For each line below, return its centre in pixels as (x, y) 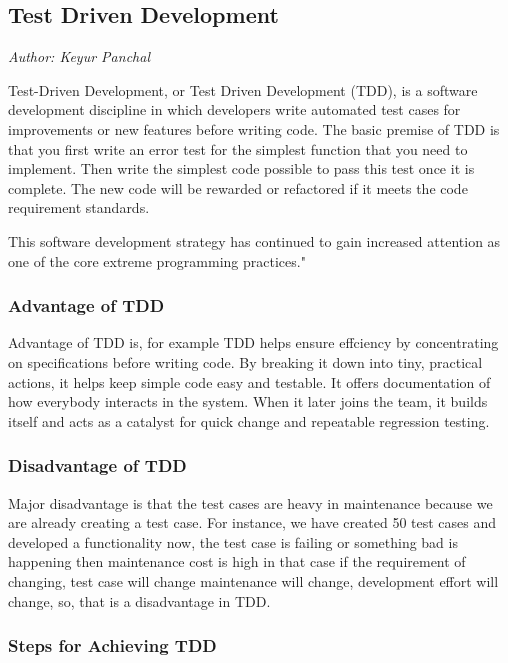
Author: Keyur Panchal (79, 56)
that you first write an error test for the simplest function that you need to (238, 148)
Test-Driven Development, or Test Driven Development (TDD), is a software (243, 89)
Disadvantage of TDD (97, 465)
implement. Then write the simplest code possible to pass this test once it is (241, 168)
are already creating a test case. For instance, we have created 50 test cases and (252, 522)
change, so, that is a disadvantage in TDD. (139, 600)
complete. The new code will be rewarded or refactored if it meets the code (238, 187)
